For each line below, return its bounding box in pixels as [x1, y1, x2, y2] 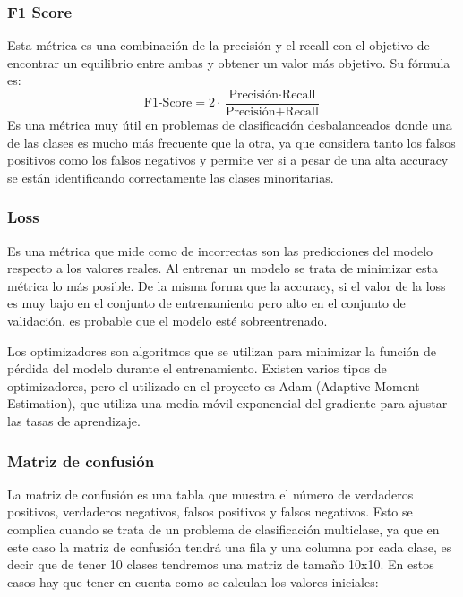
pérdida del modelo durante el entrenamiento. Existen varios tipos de [7, 359, 387, 378]
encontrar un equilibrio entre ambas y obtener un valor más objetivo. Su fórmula [7, 53, 450, 72]
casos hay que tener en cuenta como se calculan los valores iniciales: [7, 572, 379, 591]
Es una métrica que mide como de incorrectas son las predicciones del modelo [7, 241, 433, 260]
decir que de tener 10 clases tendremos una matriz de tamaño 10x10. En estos [7, 555, 434, 574]
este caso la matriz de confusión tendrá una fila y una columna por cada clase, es [7, 537, 452, 556]
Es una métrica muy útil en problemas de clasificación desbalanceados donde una [7, 115, 452, 134]
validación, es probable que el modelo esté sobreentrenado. [7, 311, 328, 330]
